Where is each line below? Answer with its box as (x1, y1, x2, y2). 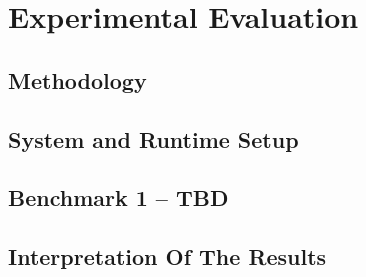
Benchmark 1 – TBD (8, 182, 229, 213)
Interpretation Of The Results (8, 241, 327, 272)
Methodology (8, 64, 147, 95)
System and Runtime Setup (8, 123, 299, 154)
